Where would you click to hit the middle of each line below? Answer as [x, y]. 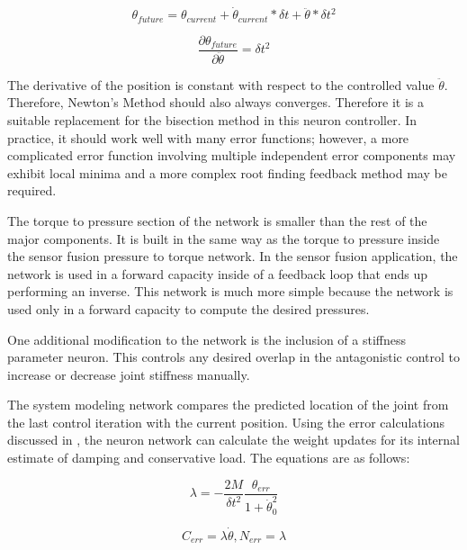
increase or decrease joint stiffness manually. [129, 374]
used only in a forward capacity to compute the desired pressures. [189, 308]
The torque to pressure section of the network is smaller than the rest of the [217, 220]
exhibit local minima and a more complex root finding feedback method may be [227, 172]
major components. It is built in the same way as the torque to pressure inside [224, 238]
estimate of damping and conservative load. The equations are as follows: [209, 458]
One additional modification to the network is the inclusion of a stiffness [207, 339]
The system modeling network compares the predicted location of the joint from [228, 405]
